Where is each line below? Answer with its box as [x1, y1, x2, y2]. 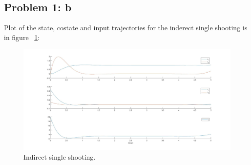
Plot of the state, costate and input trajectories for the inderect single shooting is [4, 22, 248, 33]
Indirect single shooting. [23, 151, 96, 162]
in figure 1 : [4, 32, 40, 42]
